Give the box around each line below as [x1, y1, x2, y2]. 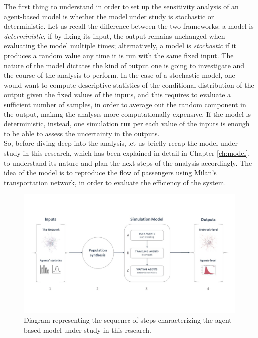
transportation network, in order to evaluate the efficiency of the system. [4, 177, 226, 187]
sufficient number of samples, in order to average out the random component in [4, 99, 246, 109]
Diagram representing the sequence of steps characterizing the [24, 315, 213, 325]
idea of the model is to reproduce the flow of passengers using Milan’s [4, 167, 217, 178]
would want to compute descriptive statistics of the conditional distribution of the [4, 79, 254, 90]
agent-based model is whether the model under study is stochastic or [4, 11, 214, 21]
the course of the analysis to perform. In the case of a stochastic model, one [4, 70, 235, 80]
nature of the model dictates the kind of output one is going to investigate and [4, 60, 245, 70]
